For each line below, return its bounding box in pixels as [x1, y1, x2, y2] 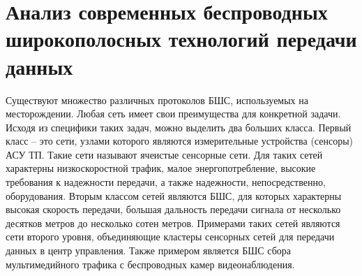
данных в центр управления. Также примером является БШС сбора [6, 243, 292, 258]
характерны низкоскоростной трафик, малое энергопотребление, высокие [6, 161, 316, 175]
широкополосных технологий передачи [6, 24, 357, 53]
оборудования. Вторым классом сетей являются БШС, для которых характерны [6, 188, 342, 203]
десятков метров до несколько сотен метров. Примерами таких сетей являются [6, 215, 340, 230]
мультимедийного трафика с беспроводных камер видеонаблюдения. [6, 256, 295, 271]
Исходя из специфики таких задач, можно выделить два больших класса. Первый [6, 119, 352, 134]
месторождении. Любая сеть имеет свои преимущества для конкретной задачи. [6, 106, 341, 121]
